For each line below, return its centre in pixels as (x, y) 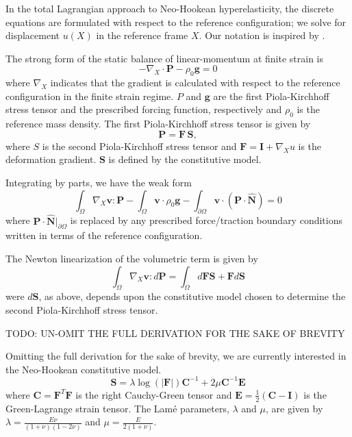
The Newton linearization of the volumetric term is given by (132, 258)
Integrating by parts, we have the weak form (99, 182)
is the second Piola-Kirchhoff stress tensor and (139, 146)
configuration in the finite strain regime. (90, 96)
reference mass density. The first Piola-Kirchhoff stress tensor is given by (158, 124)
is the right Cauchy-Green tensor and (154, 394)
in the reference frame (142, 35)
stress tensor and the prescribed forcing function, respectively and (144, 109)
